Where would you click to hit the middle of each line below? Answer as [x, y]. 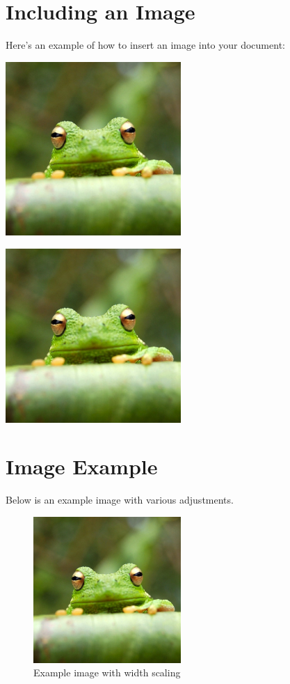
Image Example [82, 466]
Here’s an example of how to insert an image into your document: [145, 45]
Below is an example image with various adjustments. [120, 500]
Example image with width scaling [107, 673]
